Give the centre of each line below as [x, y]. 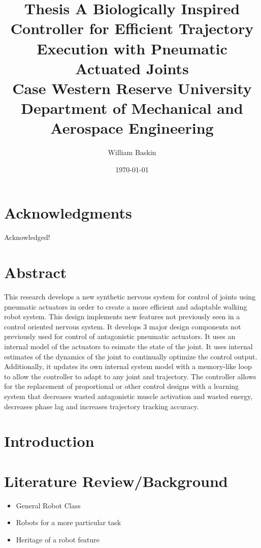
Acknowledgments [68, 213]
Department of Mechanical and [132, 108]
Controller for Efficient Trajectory [132, 28]
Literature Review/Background [116, 481]
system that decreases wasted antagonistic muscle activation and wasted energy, [128, 396]
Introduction [49, 441]
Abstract [36, 272]
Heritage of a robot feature [58, 539]
